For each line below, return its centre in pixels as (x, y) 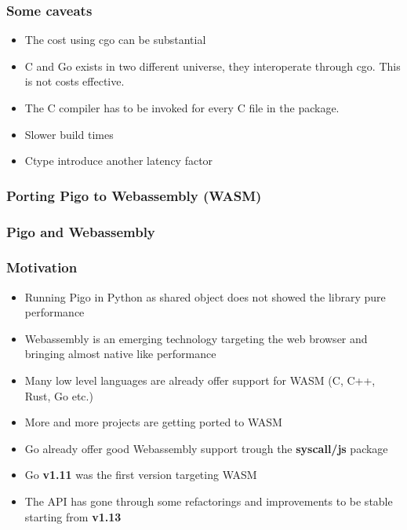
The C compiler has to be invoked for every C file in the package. (182, 108)
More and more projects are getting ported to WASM (153, 422)
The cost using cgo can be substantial (115, 40)
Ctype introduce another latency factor (119, 161)
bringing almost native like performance (120, 354)
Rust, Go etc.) (59, 395)
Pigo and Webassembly (81, 231)
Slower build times (69, 134)
